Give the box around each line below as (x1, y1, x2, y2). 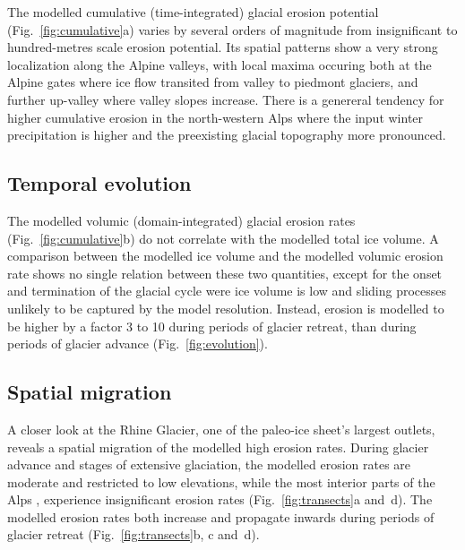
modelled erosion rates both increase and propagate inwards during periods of (7, 507, 435, 526)
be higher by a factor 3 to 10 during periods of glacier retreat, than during (7, 316, 417, 335)
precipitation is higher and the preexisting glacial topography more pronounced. (7, 125, 446, 144)
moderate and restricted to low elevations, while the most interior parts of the (7, 472, 435, 491)
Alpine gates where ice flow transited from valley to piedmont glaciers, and (7, 73, 418, 91)
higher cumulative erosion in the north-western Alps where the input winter (7, 107, 424, 126)
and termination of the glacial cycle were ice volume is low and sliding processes (7, 281, 447, 300)
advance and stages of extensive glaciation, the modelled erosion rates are (7, 455, 411, 474)
